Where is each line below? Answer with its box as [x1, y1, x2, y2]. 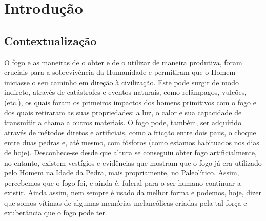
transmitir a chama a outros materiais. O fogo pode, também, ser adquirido [4, 117, 241, 128]
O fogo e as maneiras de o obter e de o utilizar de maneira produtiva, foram [4, 56, 242, 67]
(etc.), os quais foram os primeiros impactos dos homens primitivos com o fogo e [4, 96, 256, 107]
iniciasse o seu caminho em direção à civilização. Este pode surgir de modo [4, 76, 239, 87]
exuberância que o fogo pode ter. [4, 207, 107, 218]
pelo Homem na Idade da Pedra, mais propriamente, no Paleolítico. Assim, [4, 167, 239, 178]
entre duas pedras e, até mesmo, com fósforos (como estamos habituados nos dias [4, 137, 259, 148]
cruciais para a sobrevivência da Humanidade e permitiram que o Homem [4, 67, 236, 77]
